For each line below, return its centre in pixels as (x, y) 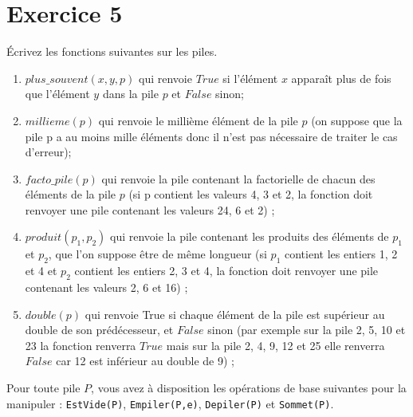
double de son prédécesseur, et (99, 330)
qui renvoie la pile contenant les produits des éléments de (250, 236)
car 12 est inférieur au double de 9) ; (145, 361)
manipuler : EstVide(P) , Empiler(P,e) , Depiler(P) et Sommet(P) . (170, 403)
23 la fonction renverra (81, 345)
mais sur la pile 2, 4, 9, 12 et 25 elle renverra (275, 345)
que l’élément (57, 94)
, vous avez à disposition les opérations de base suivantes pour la (249, 388)
